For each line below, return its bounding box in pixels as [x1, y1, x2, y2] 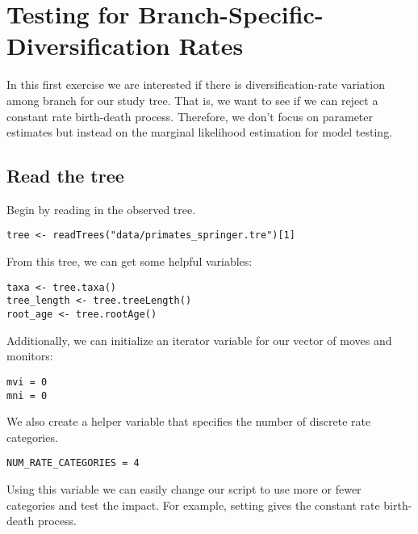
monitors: [6, 347, 53, 364]
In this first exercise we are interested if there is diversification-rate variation [6, 76, 385, 93]
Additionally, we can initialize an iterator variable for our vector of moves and [6, 331, 392, 348]
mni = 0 [6, 389, 48, 402]
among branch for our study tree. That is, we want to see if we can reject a [6, 91, 378, 108]
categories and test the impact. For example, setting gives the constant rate [6, 496, 380, 513]
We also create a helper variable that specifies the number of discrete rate [6, 413, 371, 430]
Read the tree [6, 163, 124, 188]
